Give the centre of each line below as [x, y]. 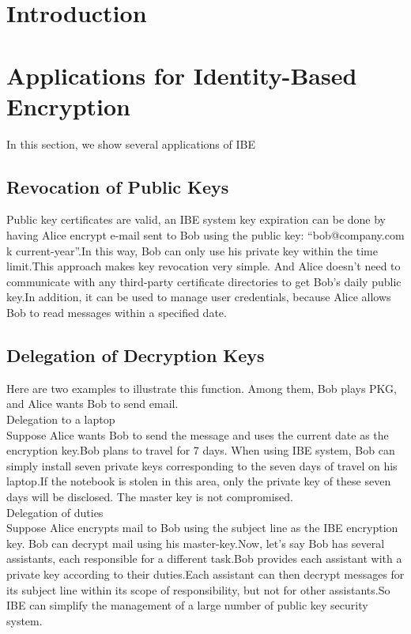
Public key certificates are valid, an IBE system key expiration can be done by [196, 219]
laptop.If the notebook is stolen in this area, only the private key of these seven [199, 481]
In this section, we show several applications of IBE [131, 143]
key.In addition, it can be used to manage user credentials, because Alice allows [199, 297]
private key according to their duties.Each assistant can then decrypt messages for [205, 574]
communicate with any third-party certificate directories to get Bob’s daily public [204, 281]
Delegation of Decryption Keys [136, 355]
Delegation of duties [55, 512]
